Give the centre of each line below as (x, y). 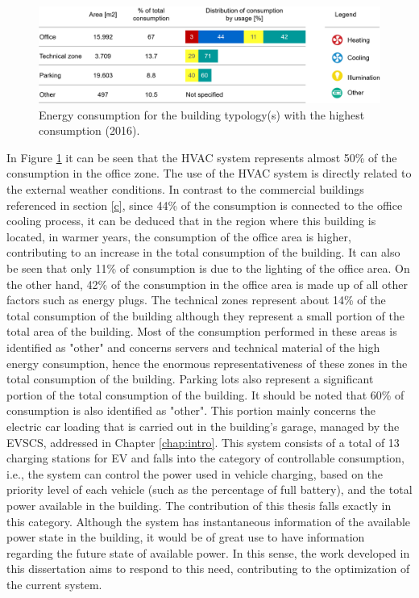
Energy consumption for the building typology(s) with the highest (202, 114)
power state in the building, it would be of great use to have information (186, 537)
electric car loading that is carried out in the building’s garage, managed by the (203, 426)
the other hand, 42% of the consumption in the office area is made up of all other (207, 284)
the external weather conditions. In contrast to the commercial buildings (185, 189)
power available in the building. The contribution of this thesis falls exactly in (199, 505)
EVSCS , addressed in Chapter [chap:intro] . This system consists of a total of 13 (203, 442)
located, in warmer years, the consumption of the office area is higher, (179, 236)
